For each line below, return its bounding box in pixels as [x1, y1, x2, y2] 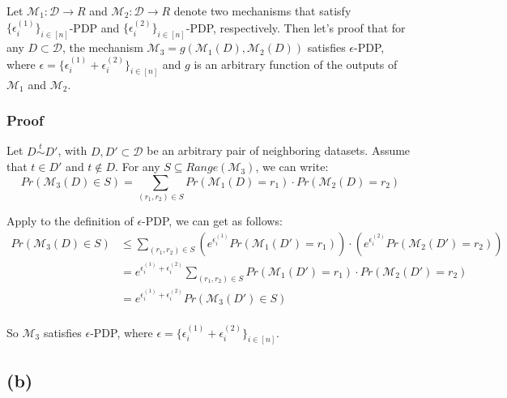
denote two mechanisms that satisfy [173, 2, 351, 19]
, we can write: [255, 158, 329, 175]
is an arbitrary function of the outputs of [194, 55, 398, 72]
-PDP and [69, 19, 120, 36]
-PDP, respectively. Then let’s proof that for [185, 19, 406, 36]
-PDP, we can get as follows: [142, 212, 283, 229]
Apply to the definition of [6, 212, 134, 229]
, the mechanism [62, 39, 143, 56]
